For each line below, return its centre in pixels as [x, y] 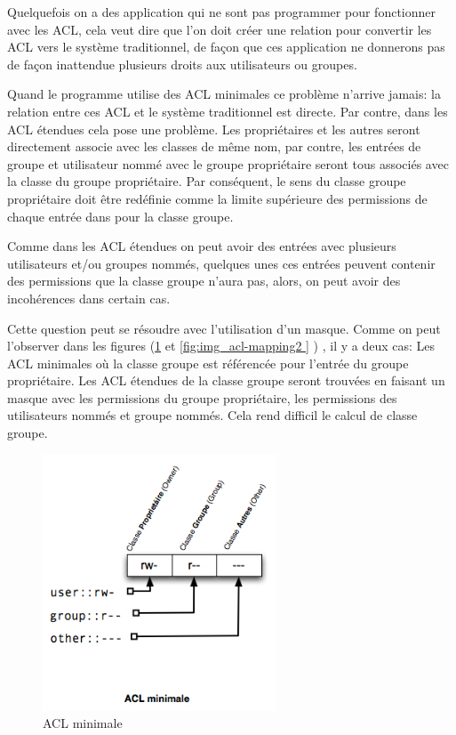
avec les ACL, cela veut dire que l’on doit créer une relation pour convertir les [220, 29]
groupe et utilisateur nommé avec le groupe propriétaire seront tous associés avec [228, 163]
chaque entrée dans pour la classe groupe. [120, 216]
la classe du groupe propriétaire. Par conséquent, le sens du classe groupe [207, 181]
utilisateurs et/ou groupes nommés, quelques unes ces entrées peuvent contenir [221, 263]
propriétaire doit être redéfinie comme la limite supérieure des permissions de [217, 198]
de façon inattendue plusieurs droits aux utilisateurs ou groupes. [182, 64]
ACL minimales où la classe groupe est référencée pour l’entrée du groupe [208, 363]
